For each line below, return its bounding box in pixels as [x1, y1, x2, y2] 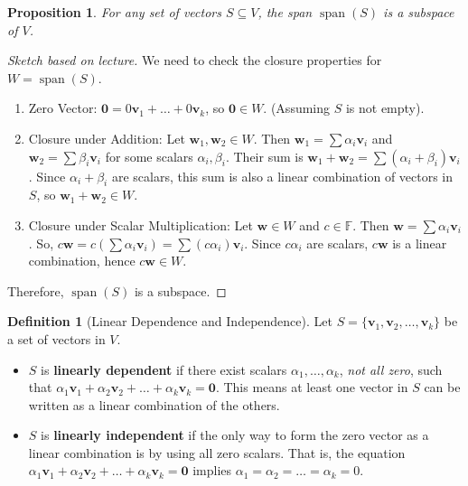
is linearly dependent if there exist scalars [41, 360, 287, 379]
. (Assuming [263, 98, 331, 117]
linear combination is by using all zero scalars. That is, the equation [28, 443, 406, 462]
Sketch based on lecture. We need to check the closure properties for [7, 51, 382, 70]
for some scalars [105, 146, 193, 165]
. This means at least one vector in [215, 378, 408, 397]
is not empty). [345, 98, 425, 117]
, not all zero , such [339, 360, 443, 379]
